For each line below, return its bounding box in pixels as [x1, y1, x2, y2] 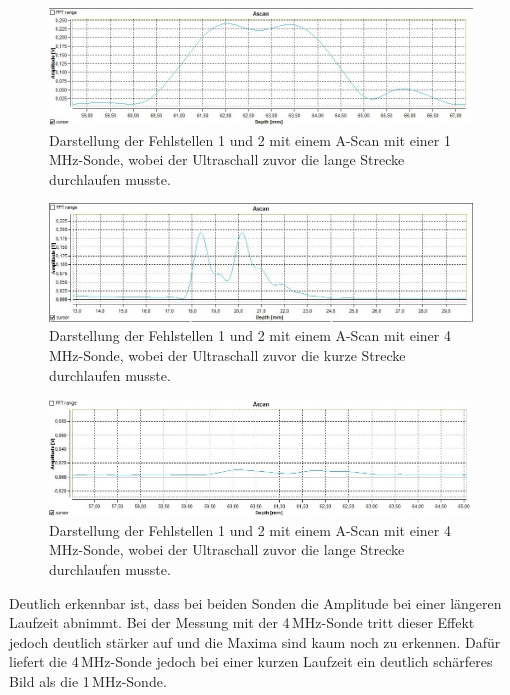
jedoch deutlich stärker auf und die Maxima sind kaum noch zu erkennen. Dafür [9, 631, 501, 652]
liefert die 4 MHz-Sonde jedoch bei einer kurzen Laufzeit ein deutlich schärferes [9, 651, 493, 672]
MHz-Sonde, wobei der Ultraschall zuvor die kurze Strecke [49, 344, 406, 365]
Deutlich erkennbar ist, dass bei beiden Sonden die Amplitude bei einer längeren [9, 592, 502, 613]
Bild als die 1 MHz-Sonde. [9, 671, 167, 692]
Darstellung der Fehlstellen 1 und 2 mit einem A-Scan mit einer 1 [49, 129, 451, 150]
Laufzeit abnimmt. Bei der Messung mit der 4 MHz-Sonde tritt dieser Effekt [9, 612, 475, 633]
